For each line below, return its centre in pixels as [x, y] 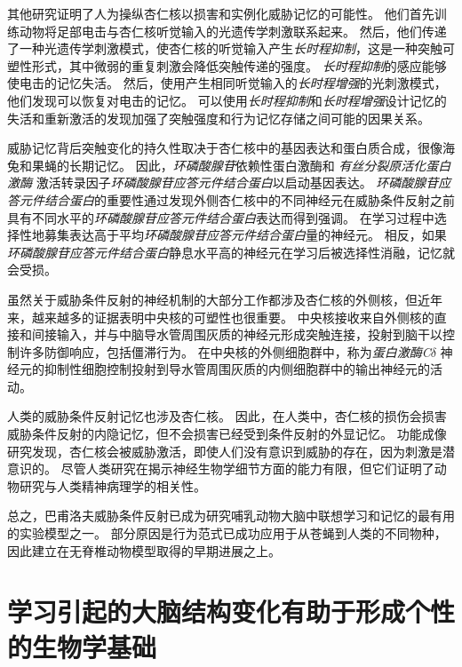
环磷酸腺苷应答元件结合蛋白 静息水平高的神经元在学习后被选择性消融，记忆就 [231, 252]
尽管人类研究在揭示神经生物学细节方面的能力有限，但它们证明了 [247, 468]
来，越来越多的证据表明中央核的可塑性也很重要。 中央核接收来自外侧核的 [221, 317]
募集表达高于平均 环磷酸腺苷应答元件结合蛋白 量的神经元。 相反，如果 [245, 235]
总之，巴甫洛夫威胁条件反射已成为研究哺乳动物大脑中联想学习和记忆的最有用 [231, 516]
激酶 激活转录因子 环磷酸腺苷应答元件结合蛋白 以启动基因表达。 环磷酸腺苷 [223, 183]
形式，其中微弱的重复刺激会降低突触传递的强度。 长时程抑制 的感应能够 [239, 65]
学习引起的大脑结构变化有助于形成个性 [231, 611]
